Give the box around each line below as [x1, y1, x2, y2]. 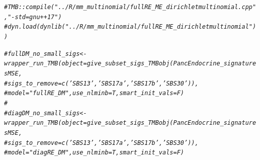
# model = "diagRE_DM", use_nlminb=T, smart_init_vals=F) [4, 149, 184, 156]
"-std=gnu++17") [8, 13, 62, 21]
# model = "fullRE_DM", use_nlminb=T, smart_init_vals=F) [4, 90, 184, 97]
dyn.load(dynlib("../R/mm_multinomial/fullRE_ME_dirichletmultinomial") [8, 23, 256, 31]
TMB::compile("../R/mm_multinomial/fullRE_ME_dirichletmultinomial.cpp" [8, 4, 256, 11]
